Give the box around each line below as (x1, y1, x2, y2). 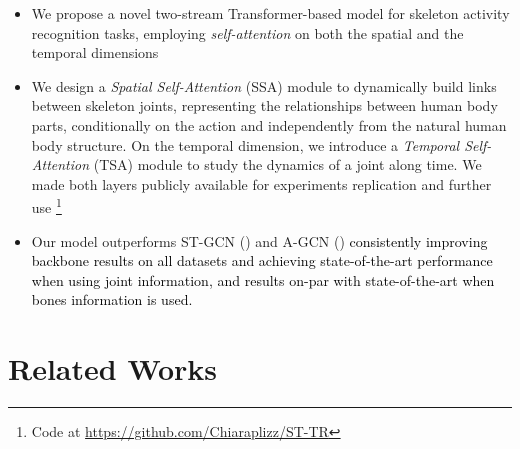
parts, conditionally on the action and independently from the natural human (31, 114, 507, 135)
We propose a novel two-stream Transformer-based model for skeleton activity (31, 3, 510, 23)
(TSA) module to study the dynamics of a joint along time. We (93, 154, 482, 175)
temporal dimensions (31, 42, 159, 63)
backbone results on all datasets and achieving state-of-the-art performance (31, 250, 493, 271)
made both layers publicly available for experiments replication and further (31, 173, 492, 194)
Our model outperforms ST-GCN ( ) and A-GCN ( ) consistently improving (31, 230, 488, 251)
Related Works (8, 348, 218, 389)
